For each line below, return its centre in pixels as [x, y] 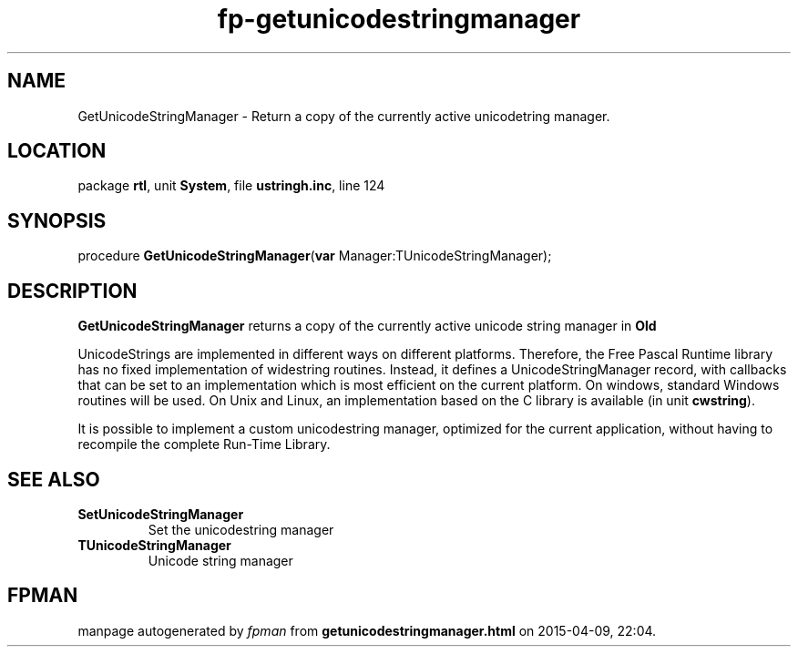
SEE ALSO [54, 479]
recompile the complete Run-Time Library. [204, 445]
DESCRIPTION [72, 291]
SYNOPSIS [57, 220]
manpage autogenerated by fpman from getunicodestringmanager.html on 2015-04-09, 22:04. [367, 630]
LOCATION [57, 151]
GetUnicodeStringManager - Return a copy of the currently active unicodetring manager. [344, 116]
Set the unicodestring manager [241, 529]
